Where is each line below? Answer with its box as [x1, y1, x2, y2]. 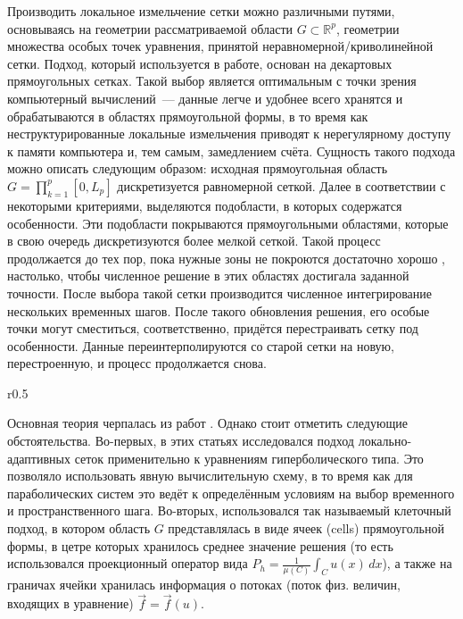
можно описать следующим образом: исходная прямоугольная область [7, 159, 388, 178]
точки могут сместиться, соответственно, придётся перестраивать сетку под [7, 319, 418, 338]
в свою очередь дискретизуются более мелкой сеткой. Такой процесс [7, 231, 381, 250]
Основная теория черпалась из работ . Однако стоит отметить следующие [7, 414, 408, 432]
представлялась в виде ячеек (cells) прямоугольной [168, 519, 444, 538]
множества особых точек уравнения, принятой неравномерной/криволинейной [7, 37, 434, 55]
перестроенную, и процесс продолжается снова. [7, 354, 267, 372]
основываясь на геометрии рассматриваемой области [7, 19, 293, 38]
